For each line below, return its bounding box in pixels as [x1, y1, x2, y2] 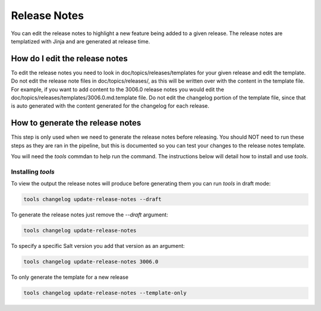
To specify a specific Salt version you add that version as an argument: [11, 243, 185, 250]
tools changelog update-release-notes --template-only [23, 290, 187, 297]
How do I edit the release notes [11, 54, 128, 64]
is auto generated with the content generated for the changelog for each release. [11, 102, 210, 109]
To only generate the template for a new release [11, 274, 129, 281]
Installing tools [11, 167, 55, 175]
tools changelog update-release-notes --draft [23, 196, 162, 203]
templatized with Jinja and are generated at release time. [11, 37, 150, 45]
